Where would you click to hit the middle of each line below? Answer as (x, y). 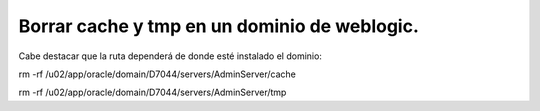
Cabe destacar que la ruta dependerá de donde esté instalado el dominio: (170, 56)
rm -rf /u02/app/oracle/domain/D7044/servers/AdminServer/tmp (152, 92)
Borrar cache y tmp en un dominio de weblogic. (219, 26)
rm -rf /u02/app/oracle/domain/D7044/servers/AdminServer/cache (157, 74)
